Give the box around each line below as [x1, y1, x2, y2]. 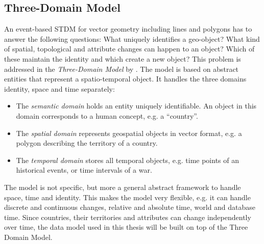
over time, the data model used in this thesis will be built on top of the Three [4, 222, 248, 232]
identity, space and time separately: [4, 83, 115, 94]
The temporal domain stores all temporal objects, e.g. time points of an [16, 154, 239, 165]
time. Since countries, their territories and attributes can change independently [4, 211, 251, 222]
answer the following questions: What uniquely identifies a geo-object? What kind [4, 33, 260, 44]
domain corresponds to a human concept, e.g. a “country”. [16, 110, 198, 121]
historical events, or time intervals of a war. [16, 165, 152, 175]
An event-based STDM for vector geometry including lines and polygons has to [4, 23, 252, 34]
